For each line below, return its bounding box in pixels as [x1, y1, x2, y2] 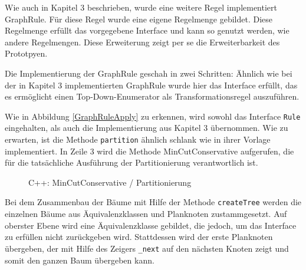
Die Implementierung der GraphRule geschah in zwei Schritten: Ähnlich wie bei [5, 67, 292, 79]
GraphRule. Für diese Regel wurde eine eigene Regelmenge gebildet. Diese [5, 12, 273, 25]
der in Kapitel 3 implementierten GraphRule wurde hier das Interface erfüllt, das [5, 78, 298, 91]
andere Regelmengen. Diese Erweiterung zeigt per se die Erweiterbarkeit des [5, 35, 280, 48]
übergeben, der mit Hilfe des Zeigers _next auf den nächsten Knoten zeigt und [5, 242, 289, 254]
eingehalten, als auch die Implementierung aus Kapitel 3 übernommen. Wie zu [5, 121, 288, 134]
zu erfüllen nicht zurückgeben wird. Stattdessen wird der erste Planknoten [5, 231, 273, 243]
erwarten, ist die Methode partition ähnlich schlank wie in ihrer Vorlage [5, 133, 271, 145]
